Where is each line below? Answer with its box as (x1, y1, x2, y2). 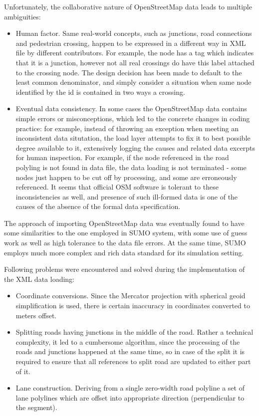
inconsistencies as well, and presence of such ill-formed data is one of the (15, 191, 238, 202)
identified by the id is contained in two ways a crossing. (15, 86, 185, 97)
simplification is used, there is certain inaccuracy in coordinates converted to (15, 300, 250, 311)
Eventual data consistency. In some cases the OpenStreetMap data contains (15, 103, 247, 114)
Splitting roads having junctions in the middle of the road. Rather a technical (15, 327, 254, 337)
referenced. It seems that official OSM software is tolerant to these (15, 182, 219, 192)
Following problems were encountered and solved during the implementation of (4, 264, 245, 274)
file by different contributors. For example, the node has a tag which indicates (15, 47, 254, 58)
